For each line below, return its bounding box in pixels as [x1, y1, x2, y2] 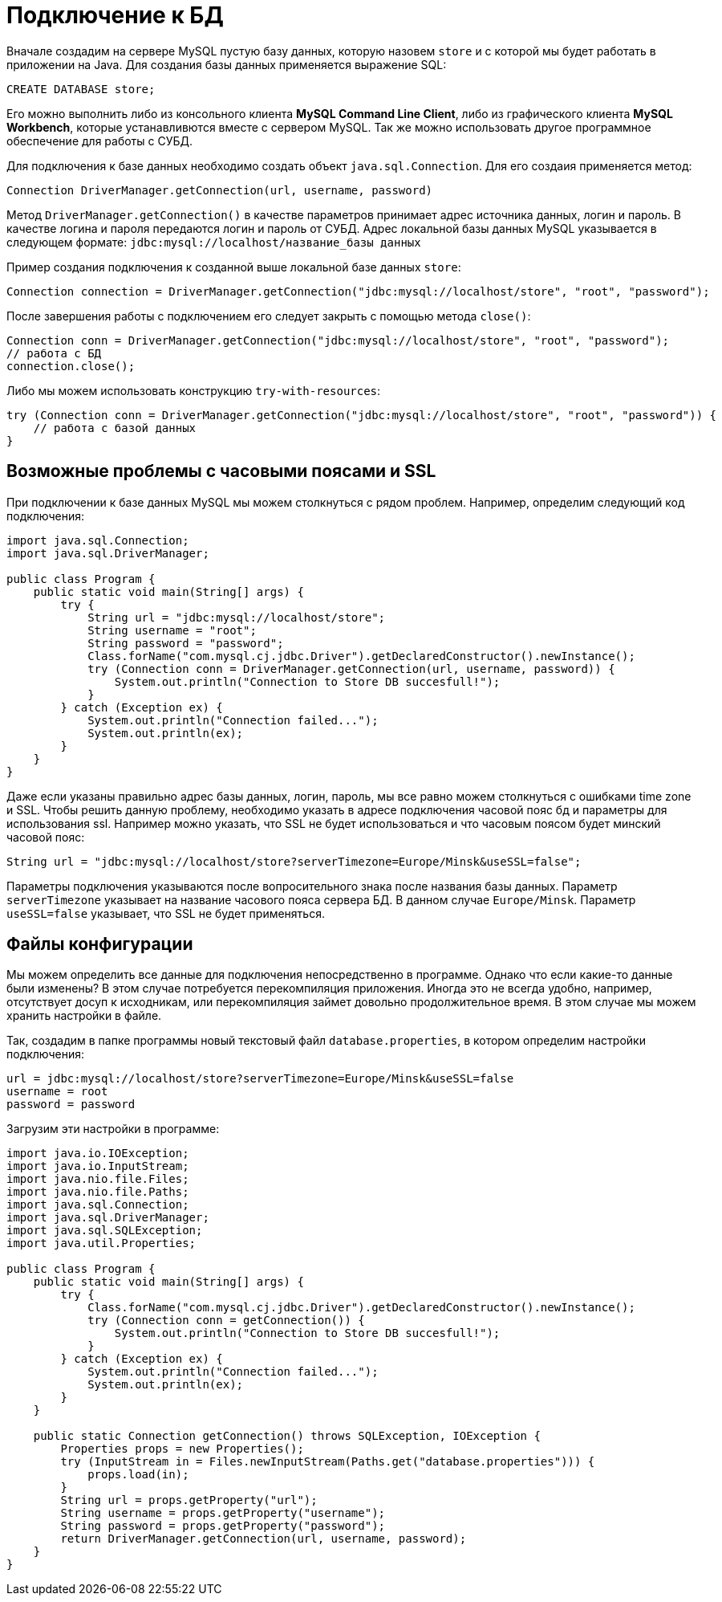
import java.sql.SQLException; [6, 1224, 203, 1237]
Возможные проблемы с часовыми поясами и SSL [6, 461, 436, 482]
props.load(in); [87, 1468, 189, 1482]
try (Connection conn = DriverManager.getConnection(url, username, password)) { [87, 662, 615, 675]
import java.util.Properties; [6, 1237, 197, 1250]
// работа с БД [6, 346, 102, 360]
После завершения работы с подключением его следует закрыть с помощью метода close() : [6, 308, 531, 323]
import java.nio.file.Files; [6, 1172, 189, 1186]
